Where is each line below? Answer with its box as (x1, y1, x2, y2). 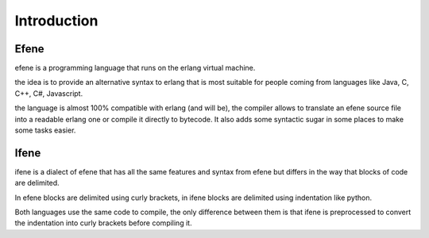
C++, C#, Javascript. (14, 88, 83, 98)
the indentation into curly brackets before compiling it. (14, 218, 192, 228)
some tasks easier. (14, 125, 76, 135)
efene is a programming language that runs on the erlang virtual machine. (14, 63, 256, 73)
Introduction (14, 12, 99, 29)
